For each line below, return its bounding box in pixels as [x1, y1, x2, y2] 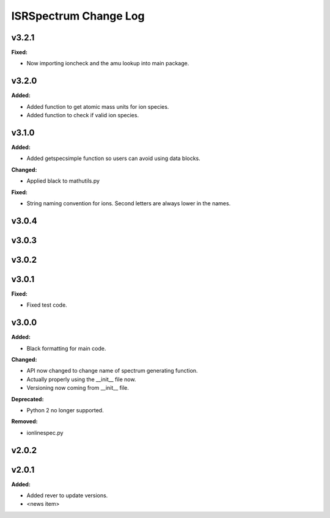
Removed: [11, 418, 38, 425]
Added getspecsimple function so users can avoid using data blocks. [26, 155, 201, 162]
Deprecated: [11, 395, 44, 403]
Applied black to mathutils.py [26, 177, 100, 184]
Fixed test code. [26, 301, 67, 308]
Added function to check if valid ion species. [26, 112, 139, 119]
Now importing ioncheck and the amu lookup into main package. [26, 60, 189, 67]
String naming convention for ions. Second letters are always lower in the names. [26, 200, 231, 207]
